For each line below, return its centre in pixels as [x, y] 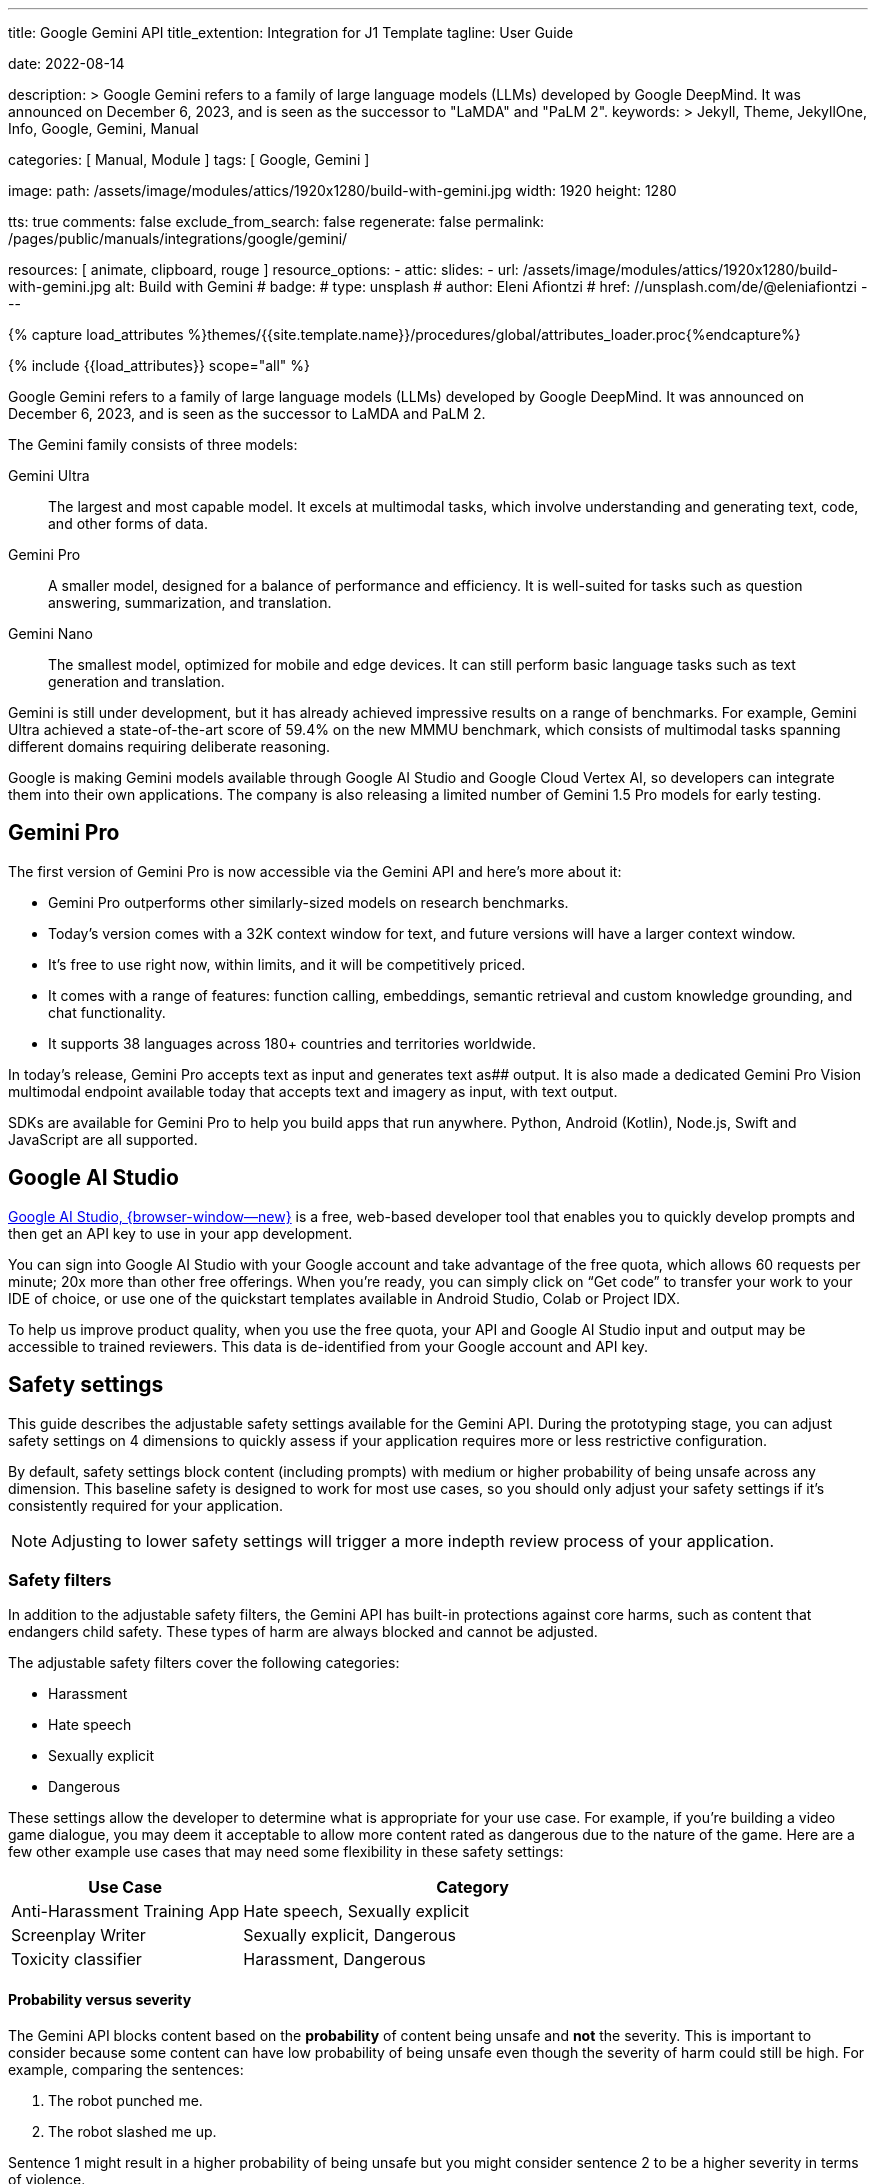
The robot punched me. [125, 2100]
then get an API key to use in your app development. [180, 1233]
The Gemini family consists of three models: [153, 444]
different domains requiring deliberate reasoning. [169, 746]
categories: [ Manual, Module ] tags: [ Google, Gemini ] [189, 159]
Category [472, 1887]
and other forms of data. [128, 523]
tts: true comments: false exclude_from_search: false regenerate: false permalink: [276, 221]
